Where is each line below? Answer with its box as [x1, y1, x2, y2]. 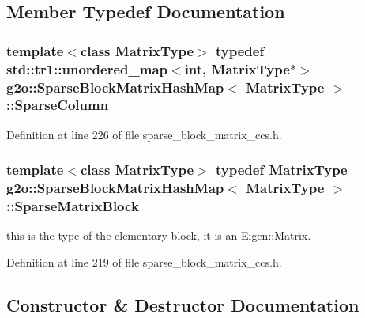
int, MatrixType [184, 59, 290, 78]
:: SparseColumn [6, 95, 109, 115]
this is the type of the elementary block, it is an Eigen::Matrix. [6, 227, 311, 244]
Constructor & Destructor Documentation [6, 293, 359, 316]
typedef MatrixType [216, 160, 348, 180]
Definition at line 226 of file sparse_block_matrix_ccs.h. [6, 126, 282, 142]
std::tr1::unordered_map [6, 59, 168, 78]
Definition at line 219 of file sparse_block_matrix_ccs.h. [6, 254, 282, 271]
